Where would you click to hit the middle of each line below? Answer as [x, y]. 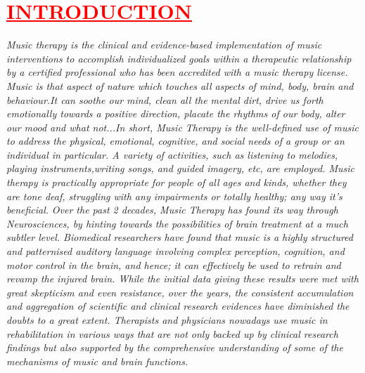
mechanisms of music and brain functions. [97, 361]
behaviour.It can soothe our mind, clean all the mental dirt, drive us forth [165, 99]
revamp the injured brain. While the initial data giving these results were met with [182, 279]
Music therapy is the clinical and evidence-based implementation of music [164, 45]
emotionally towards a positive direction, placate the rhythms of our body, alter [176, 113]
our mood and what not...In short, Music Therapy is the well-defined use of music [182, 127]
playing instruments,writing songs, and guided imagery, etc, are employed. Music [180, 168]
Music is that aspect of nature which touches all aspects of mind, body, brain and [180, 85]
